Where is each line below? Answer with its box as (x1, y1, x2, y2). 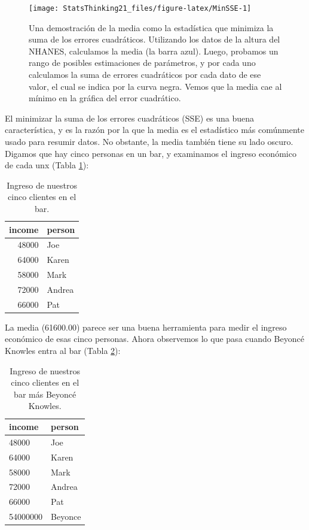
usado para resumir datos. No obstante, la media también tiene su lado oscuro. (5, 135, 293, 147)
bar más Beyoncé (14, 387, 77, 400)
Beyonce (51, 510, 81, 523)
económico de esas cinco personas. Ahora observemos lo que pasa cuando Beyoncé (5, 332, 304, 345)
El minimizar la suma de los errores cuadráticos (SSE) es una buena (5, 111, 255, 124)
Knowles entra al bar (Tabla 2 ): (5, 344, 121, 357)
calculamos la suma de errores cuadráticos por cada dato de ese (29, 68, 261, 81)
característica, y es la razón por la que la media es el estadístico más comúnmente (5, 123, 305, 136)
